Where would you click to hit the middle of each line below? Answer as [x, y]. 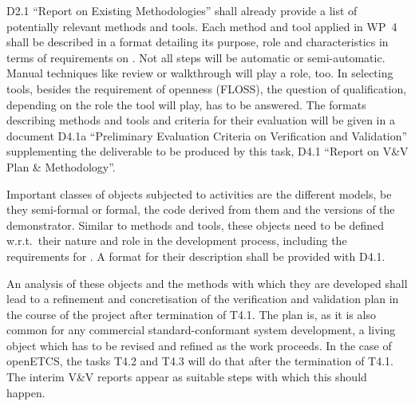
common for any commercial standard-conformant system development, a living [201, 330]
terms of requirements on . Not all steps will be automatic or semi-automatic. [196, 57]
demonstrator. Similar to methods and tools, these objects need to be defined [196, 225]
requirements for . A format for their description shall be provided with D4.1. [196, 256]
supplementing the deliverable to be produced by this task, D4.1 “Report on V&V [207, 151]
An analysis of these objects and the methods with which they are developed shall [207, 283]
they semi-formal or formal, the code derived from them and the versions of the [201, 209]
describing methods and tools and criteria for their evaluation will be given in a [201, 120]
